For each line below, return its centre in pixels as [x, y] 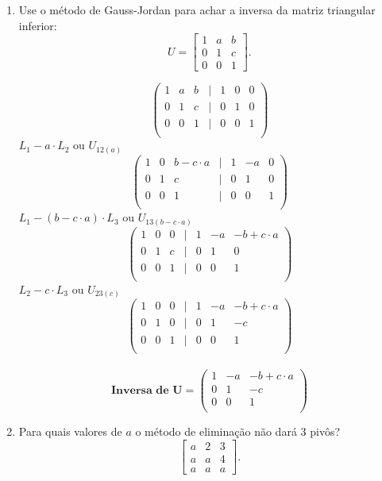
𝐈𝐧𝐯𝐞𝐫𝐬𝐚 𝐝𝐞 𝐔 [147, 391]
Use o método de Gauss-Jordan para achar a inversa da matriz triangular [197, 10]
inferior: [38, 25]
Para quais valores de [70, 431]
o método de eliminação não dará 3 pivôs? [238, 431]
